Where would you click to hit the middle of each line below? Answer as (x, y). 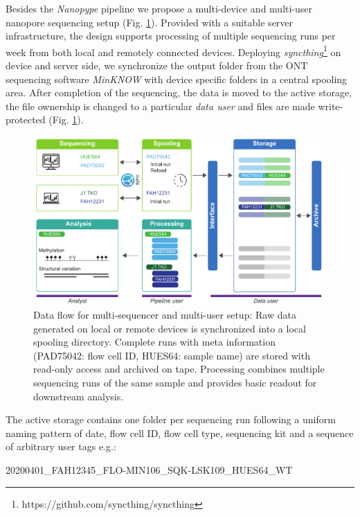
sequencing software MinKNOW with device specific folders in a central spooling (177, 79)
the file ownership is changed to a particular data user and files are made (160, 106)
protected (26, 119)
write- (331, 106)
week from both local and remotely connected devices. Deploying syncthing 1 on (173, 51)
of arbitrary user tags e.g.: (61, 446)
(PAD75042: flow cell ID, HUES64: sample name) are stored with (172, 355)
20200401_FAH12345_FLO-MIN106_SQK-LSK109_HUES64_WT (149, 470)
